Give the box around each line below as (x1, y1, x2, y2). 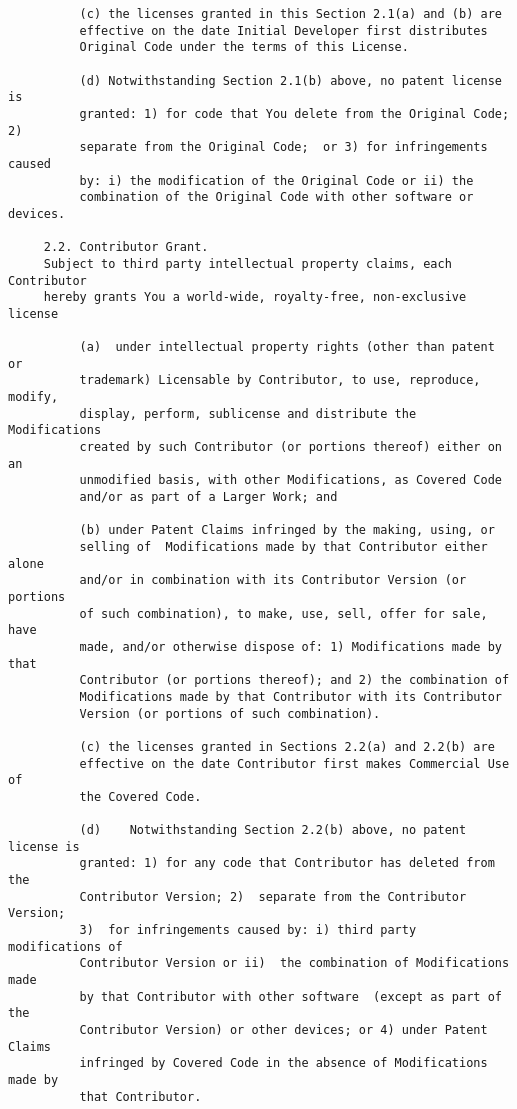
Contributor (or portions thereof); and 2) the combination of (79, 673, 510, 688)
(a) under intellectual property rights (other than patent (79, 340, 495, 355)
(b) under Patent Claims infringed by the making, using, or (79, 523, 495, 538)
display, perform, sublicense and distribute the (79, 406, 417, 421)
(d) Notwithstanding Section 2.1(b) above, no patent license (79, 73, 502, 88)
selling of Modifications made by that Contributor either (79, 540, 488, 554)
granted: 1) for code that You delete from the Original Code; (79, 106, 510, 121)
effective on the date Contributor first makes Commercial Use (79, 756, 510, 771)
